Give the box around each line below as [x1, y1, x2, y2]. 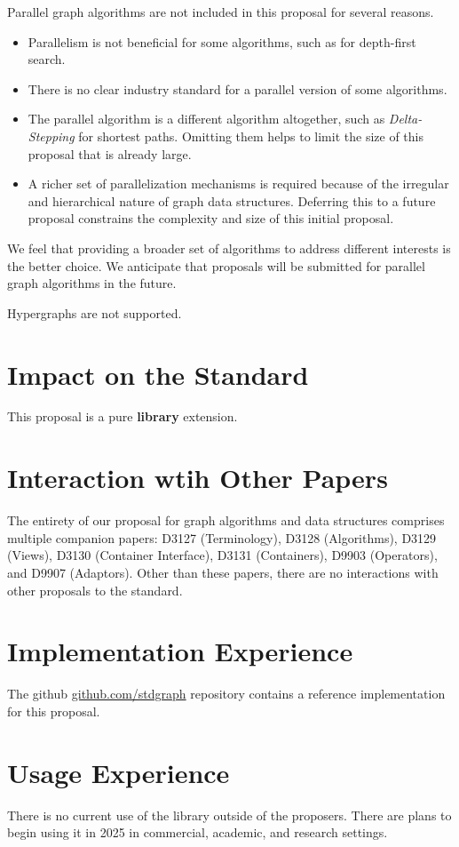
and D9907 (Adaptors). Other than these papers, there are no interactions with [7, 563, 439, 581]
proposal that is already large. [28, 144, 192, 163]
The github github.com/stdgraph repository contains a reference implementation [7, 684, 446, 703]
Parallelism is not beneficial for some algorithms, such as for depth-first [28, 32, 416, 51]
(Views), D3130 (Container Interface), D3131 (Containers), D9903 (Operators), [7, 546, 438, 564]
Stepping [28, 126, 75, 145]
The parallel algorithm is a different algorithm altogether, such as [28, 109, 385, 128]
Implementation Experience [7, 633, 353, 669]
